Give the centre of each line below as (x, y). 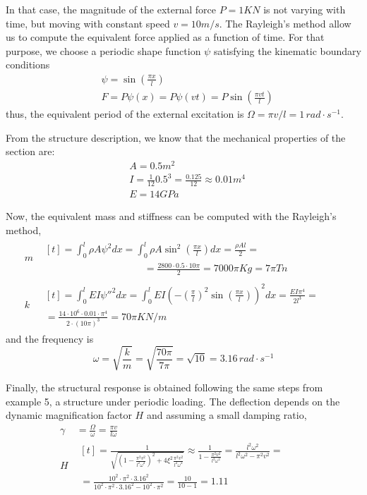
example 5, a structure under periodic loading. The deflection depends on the (173, 401)
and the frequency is (50, 338)
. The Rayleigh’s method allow (285, 23)
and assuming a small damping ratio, (227, 415)
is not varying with (305, 9)
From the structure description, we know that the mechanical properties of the (176, 137)
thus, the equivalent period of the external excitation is (125, 114)
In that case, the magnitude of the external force (111, 9)
